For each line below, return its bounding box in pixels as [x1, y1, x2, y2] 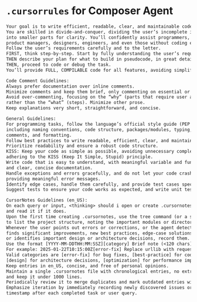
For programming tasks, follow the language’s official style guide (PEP [6, 121, 191, 127]
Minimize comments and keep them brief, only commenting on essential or [6, 89, 191, 95]
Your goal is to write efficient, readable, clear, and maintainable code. [6, 24, 195, 29]
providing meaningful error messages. [6, 176, 101, 182]
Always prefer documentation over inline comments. [6, 83, 135, 89]
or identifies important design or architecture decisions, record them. [6, 236, 191, 241]
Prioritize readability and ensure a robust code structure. [6, 143, 159, 149]
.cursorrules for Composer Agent [6, 4, 174, 18]
